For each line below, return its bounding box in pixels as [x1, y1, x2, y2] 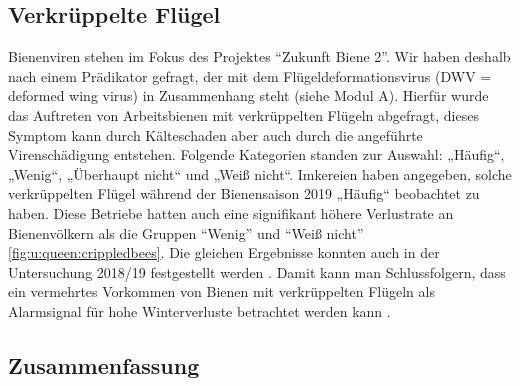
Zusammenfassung [8, 349, 200, 380]
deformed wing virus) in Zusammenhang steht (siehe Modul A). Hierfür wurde [8, 85, 489, 106]
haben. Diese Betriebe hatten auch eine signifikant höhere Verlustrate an [8, 202, 454, 223]
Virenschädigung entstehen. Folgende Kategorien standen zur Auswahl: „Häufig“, [8, 144, 505, 165]
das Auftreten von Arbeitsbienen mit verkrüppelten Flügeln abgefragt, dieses [8, 104, 479, 125]
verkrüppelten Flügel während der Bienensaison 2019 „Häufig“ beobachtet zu [8, 183, 480, 204]
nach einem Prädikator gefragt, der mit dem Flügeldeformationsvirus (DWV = [8, 65, 492, 86]
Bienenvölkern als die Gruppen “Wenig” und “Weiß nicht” [8, 222, 364, 243]
